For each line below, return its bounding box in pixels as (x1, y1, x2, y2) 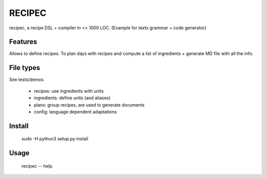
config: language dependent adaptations (34, 109, 117, 115)
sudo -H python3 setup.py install (21, 136, 89, 142)
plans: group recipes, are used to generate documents (34, 102, 145, 108)
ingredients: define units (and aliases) (34, 95, 111, 101)
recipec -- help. (21, 163, 54, 169)
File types (9, 63, 41, 72)
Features (9, 38, 37, 46)
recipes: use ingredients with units (34, 88, 104, 94)
